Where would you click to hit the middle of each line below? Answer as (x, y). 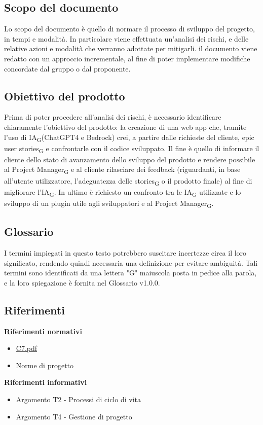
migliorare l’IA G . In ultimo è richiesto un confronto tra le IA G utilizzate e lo (123, 192)
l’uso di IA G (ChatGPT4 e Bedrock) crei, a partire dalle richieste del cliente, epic (129, 137)
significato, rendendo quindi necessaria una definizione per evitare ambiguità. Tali (131, 262)
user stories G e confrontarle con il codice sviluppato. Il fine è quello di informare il (132, 149)
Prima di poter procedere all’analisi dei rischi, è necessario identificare (113, 117)
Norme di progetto (45, 365)
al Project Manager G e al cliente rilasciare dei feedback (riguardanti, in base (122, 170)
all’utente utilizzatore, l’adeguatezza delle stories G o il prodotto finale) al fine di (128, 181)
